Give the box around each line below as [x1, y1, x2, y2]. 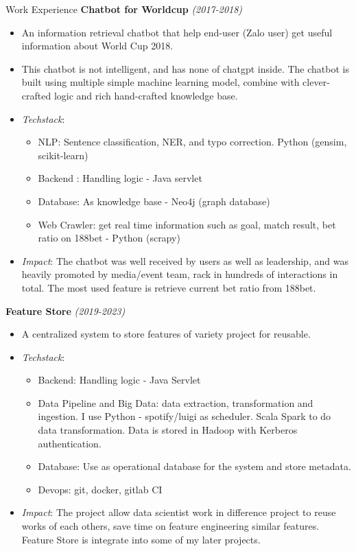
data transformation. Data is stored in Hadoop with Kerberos [38, 423, 298, 437]
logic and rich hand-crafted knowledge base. [54, 88, 238, 102]
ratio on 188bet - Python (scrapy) [38, 231, 180, 245]
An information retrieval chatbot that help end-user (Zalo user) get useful [21, 25, 333, 39]
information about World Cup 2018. [21, 38, 174, 53]
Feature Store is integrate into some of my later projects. [21, 532, 261, 546]
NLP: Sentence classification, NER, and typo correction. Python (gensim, [38, 134, 347, 149]
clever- [302, 75, 330, 89]
